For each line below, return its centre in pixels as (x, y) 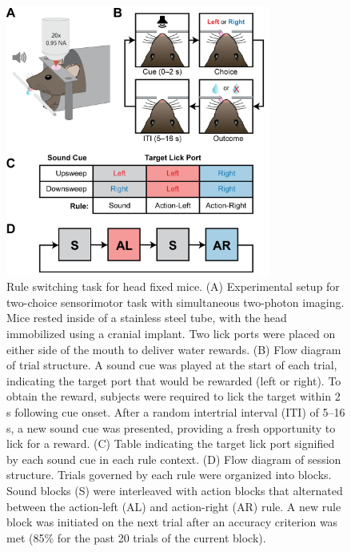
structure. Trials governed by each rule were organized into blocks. (169, 475)
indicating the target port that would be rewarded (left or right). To (174, 380)
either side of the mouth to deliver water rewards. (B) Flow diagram (174, 349)
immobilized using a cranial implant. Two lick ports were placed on (171, 334)
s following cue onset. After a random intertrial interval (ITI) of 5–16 (176, 412)
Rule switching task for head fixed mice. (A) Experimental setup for (173, 286)
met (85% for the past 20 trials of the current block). (136, 537)
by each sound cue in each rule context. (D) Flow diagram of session (174, 459)
